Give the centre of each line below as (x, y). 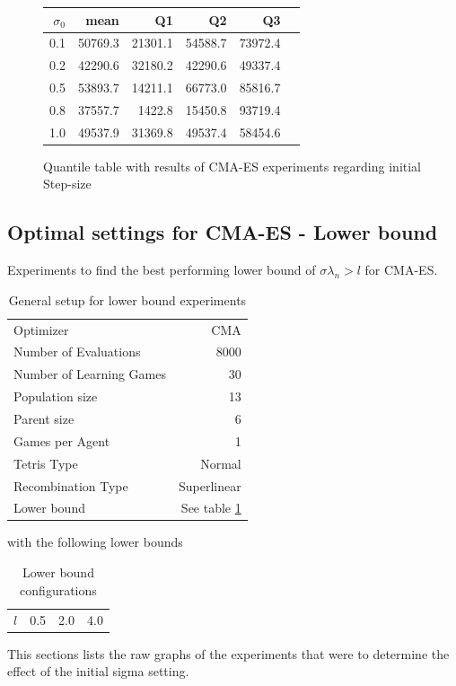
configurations (58, 589)
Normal (221, 463)
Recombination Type (71, 485)
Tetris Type (46, 463)
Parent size (44, 419)
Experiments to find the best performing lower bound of (162, 270)
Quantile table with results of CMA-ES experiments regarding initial (232, 166)
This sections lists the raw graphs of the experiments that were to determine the (228, 653)
